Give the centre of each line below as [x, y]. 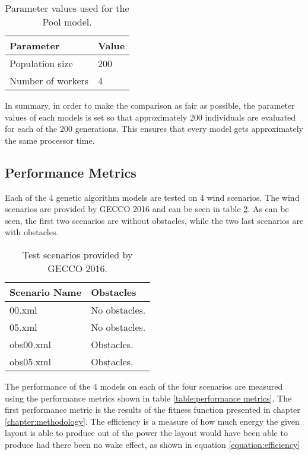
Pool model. [67, 22]
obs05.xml [30, 361]
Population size [41, 63]
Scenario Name [46, 292]
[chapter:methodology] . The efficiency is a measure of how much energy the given [152, 421]
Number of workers [49, 80]
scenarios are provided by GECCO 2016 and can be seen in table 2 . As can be [147, 209]
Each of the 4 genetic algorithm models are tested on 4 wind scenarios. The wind [152, 197]
